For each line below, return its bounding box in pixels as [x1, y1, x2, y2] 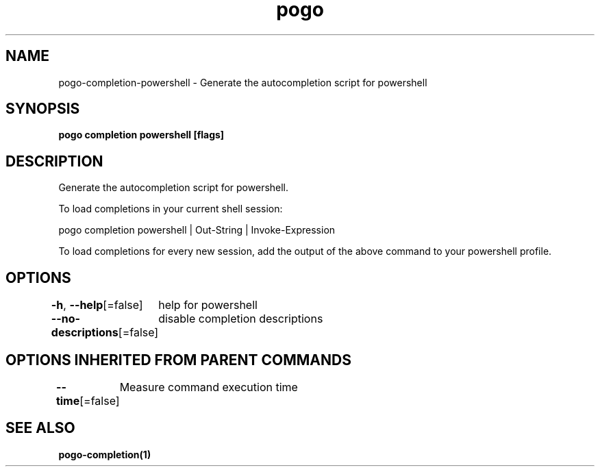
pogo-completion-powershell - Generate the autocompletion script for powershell [58, 76, 427, 88]
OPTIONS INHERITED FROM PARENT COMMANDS [5, 351, 351, 369]
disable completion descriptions [158, 312, 323, 326]
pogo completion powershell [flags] [58, 129, 225, 141]
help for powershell [158, 298, 258, 312]
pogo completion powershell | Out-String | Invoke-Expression [58, 224, 336, 236]
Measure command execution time [119, 380, 298, 394]
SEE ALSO [5, 419, 75, 437]
